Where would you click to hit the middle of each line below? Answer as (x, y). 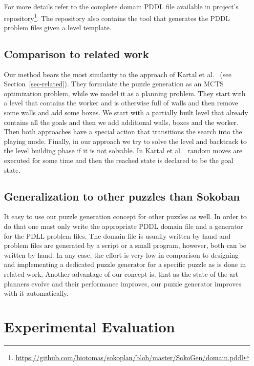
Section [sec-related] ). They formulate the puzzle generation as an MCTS (114, 84)
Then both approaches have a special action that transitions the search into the (123, 132)
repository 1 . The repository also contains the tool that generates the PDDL (117, 17)
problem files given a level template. (58, 27)
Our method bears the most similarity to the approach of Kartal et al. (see (118, 74)
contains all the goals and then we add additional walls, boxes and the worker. (121, 122)
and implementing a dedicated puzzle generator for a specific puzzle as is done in (125, 264)
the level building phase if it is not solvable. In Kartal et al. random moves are (123, 151)
